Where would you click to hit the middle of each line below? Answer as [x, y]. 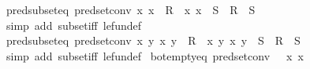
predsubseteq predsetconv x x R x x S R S [131, 9]
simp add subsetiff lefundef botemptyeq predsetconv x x [155, 55]
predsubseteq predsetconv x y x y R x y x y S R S [153, 40]
